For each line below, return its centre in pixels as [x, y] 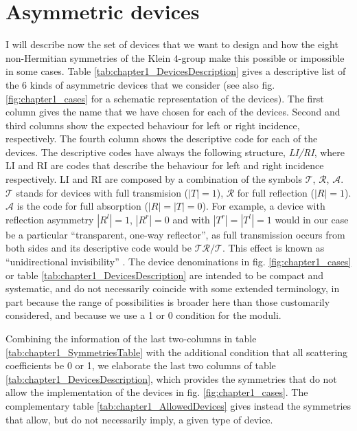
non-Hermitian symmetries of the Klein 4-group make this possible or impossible [175, 57]
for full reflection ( [276, 192]
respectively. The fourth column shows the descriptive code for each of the [162, 139]
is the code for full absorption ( [82, 206]
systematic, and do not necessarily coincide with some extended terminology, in [173, 288]
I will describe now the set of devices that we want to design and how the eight [172, 44]
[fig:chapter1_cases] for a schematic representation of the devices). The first [165, 98]
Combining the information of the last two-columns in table [131, 338]
